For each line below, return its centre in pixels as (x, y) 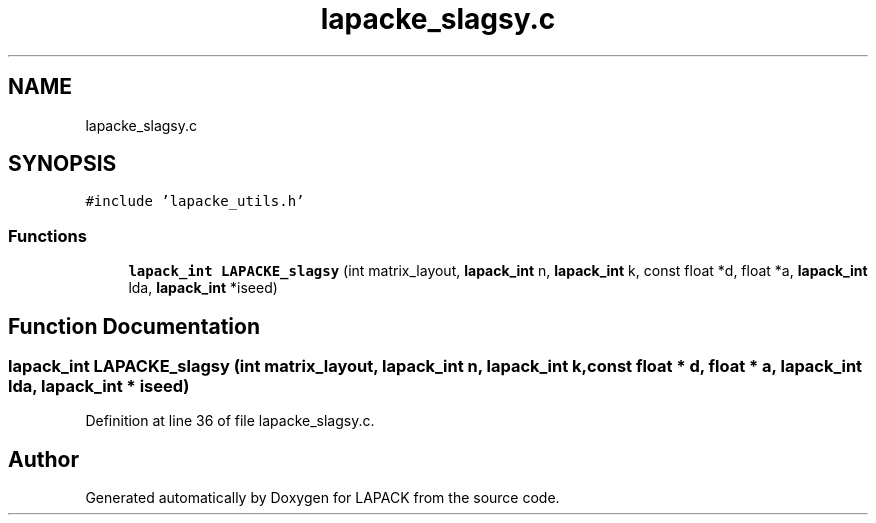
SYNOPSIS (62, 164)
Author (43, 459)
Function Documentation (134, 326)
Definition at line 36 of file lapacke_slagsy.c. (230, 421)
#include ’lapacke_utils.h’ (195, 201)
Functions (47, 235)
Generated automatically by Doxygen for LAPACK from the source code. (322, 498)
